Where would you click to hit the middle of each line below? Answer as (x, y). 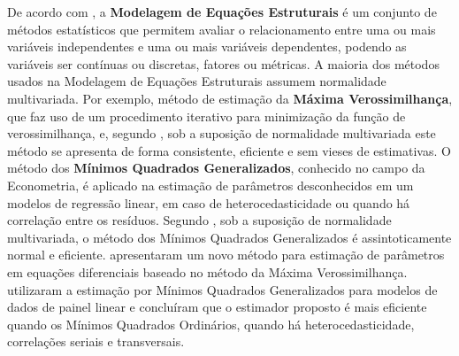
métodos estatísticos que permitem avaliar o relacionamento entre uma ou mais (222, 29)
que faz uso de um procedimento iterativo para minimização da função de (207, 116)
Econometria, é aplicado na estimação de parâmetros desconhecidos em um (210, 185)
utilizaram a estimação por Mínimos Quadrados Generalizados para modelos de (222, 289)
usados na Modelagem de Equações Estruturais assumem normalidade (197, 81)
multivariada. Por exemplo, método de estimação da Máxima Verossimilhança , (230, 98)
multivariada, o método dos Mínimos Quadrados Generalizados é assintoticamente (229, 237)
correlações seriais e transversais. (96, 341)
